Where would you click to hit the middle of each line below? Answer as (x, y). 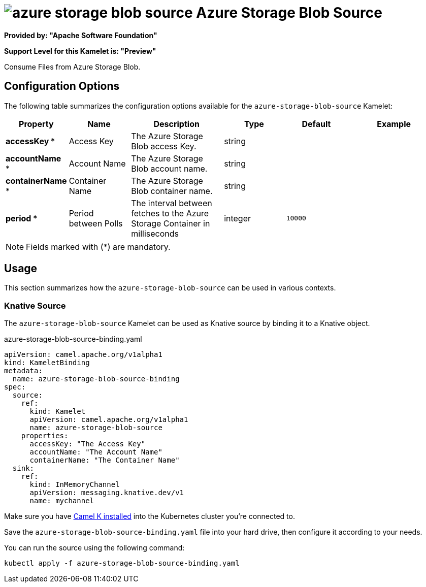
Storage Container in (171, 223)
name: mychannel (62, 501)
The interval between (172, 203)
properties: (45, 436)
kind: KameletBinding (47, 363)
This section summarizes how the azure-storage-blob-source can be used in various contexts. (170, 288)
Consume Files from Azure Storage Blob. (72, 67)
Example (394, 124)
